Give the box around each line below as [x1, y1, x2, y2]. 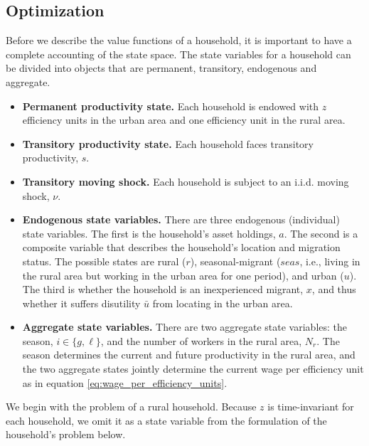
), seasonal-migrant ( [190, 253, 281, 268]
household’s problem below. [6, 427, 126, 442]
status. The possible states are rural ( [22, 253, 186, 268]
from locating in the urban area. [152, 295, 293, 310]
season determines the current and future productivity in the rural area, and [22, 347, 355, 362]
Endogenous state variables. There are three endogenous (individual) [22, 212, 340, 227]
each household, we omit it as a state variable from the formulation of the [6, 413, 327, 428]
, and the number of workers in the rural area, [100, 333, 302, 348]
